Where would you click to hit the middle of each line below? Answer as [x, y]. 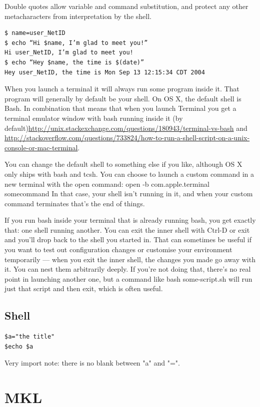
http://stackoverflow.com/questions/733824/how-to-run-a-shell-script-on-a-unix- [127, 138]
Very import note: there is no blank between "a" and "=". [92, 363]
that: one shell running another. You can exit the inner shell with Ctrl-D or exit [127, 229]
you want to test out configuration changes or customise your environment [118, 249]
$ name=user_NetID [35, 33]
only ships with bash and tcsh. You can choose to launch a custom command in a [129, 174]
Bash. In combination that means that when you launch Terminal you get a [120, 108]
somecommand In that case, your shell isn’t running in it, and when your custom [129, 194]
